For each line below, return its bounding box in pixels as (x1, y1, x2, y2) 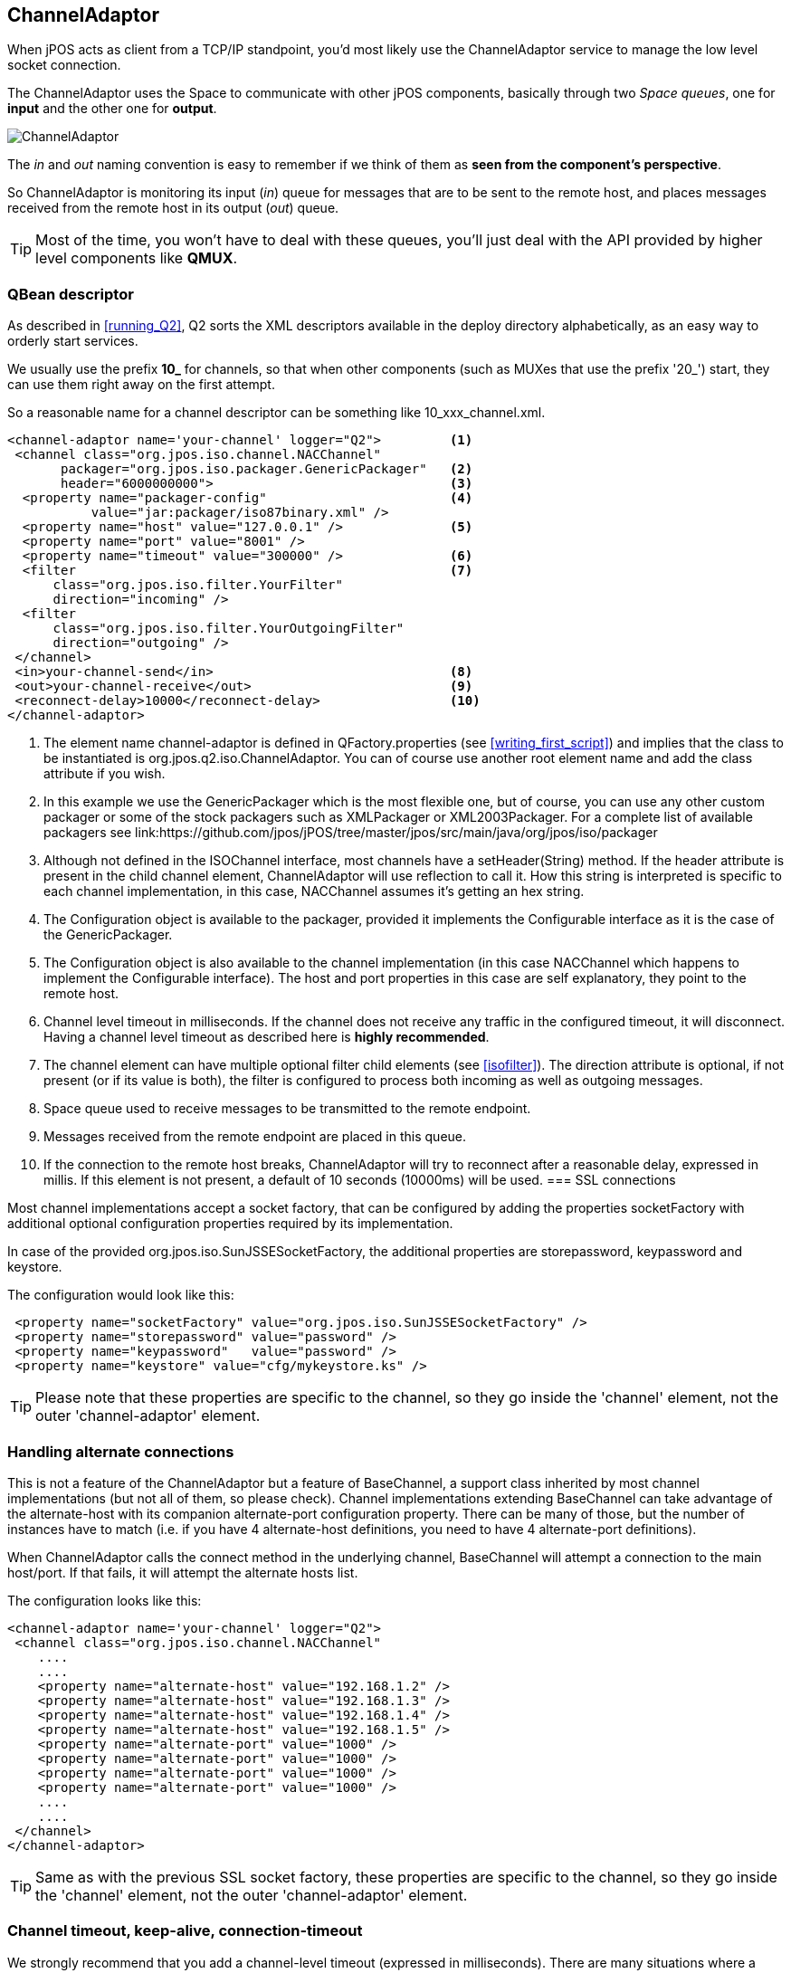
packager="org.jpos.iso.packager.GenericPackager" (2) (61, 462, 473, 477)
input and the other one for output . (7, 100, 217, 117)
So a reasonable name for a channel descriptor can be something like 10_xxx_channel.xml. (7, 405, 546, 421)
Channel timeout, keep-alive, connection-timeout (7, 1921, 363, 1940)
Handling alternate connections (7, 1442, 234, 1461)
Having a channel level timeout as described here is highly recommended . (43, 1029, 490, 1045)
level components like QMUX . (35, 249, 238, 268)
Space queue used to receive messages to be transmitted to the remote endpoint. (43, 1101, 531, 1117)
